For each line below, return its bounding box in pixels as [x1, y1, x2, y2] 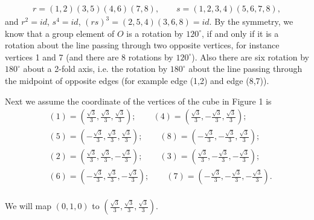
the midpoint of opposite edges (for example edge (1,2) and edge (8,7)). [5, 74, 269, 86]
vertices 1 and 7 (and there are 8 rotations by [5, 50, 173, 63]
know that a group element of [5, 27, 115, 39]
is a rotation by [126, 27, 184, 39]
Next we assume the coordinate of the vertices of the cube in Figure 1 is [5, 94, 272, 107]
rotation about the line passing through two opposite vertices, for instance [5, 39, 280, 51]
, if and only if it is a [202, 27, 279, 39]
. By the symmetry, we [209, 15, 293, 28]
